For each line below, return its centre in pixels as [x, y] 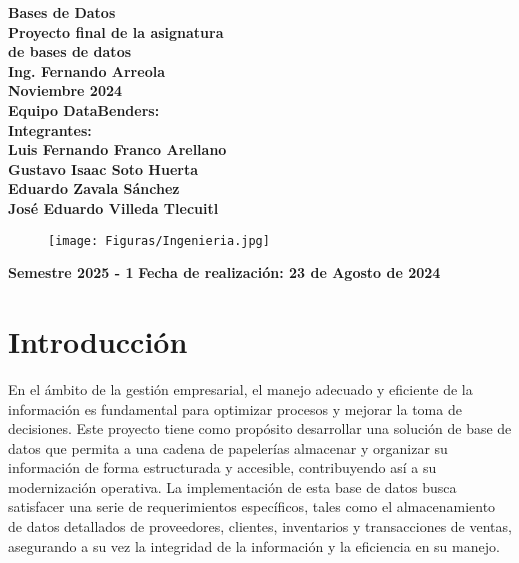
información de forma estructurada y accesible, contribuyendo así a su [222, 467]
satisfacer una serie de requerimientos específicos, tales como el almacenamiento [252, 506]
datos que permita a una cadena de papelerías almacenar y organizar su [228, 447]
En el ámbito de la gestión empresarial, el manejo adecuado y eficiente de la [240, 388]
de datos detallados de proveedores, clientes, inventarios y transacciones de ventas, [260, 526]
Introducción [98, 340]
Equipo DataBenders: [84, 109]
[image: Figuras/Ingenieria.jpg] [159, 240]
